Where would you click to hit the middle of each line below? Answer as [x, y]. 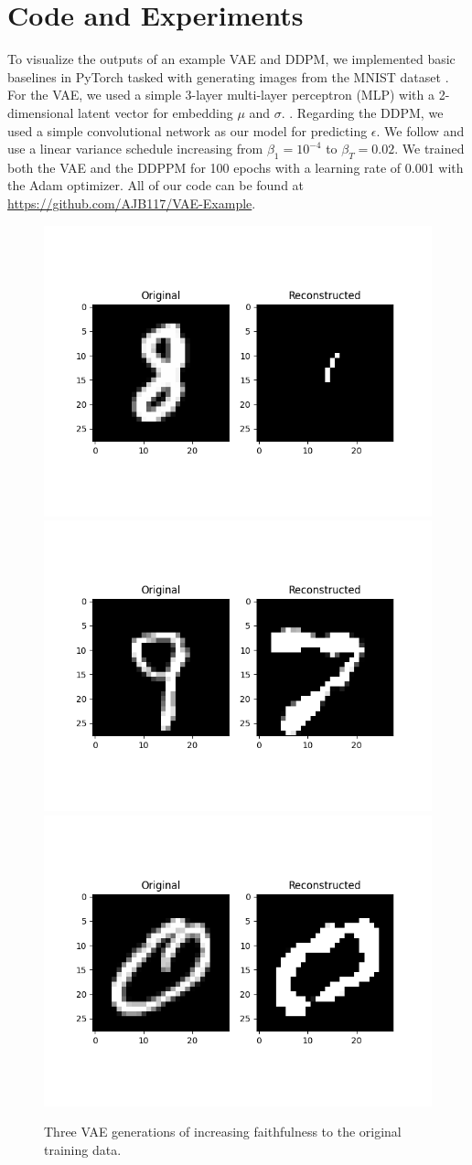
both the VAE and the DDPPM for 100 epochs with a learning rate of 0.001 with [236, 167]
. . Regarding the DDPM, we [362, 112]
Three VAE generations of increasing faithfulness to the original [223, 1132]
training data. [83, 1150]
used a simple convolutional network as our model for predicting [188, 130]
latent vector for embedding [156, 112]
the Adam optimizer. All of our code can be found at [156, 185]
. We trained [429, 149]
